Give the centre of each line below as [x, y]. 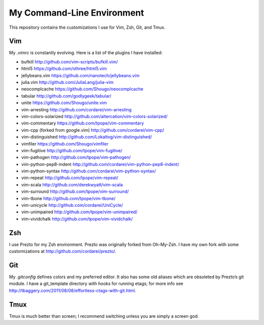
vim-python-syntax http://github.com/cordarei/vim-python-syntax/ [88, 171]
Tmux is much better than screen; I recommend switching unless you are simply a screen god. [104, 316]
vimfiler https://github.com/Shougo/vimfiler [65, 143]
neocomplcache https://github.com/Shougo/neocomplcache [82, 89]
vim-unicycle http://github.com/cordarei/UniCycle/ [72, 205]
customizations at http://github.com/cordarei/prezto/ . [63, 251]
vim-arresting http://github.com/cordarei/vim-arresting [77, 109]
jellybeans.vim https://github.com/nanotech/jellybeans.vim [80, 75]
